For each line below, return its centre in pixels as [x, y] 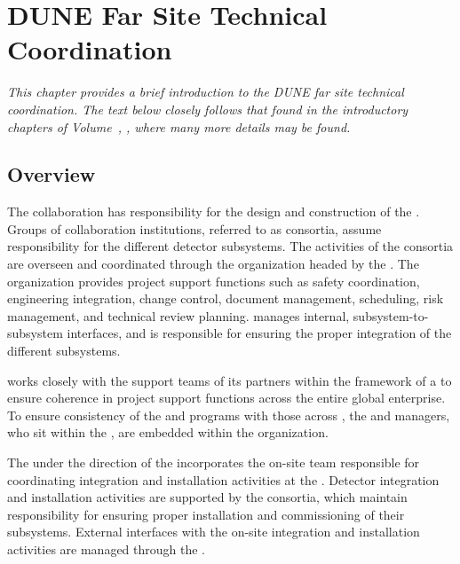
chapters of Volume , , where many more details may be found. [179, 126]
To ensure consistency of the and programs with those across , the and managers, [229, 415]
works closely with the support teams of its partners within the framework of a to [230, 380]
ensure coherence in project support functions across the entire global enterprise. [226, 398]
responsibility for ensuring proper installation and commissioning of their [206, 514]
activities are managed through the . [106, 548]
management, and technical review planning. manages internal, [178, 315]
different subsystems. [64, 351]
